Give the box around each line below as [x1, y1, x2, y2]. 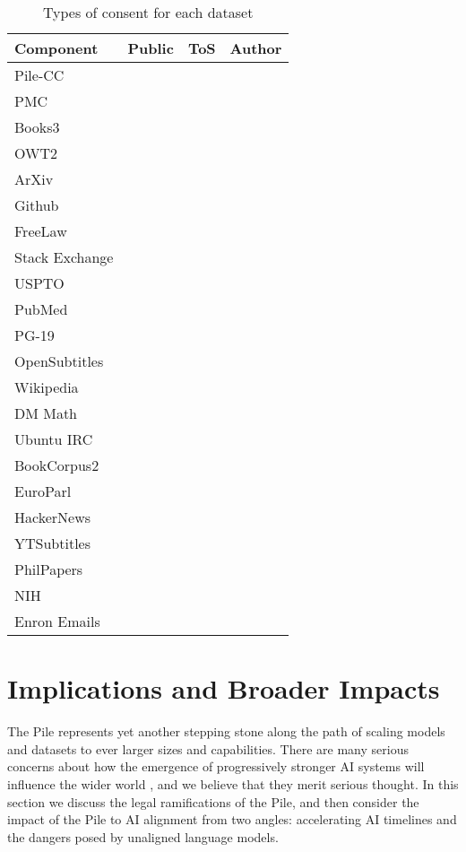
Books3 [14, 117, 60, 137]
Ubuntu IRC [14, 429, 93, 449]
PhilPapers [14, 559, 83, 579]
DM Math [14, 403, 78, 423]
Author [229, 38, 282, 58]
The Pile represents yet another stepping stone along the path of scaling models [7, 722, 445, 741]
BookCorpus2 [14, 455, 99, 475]
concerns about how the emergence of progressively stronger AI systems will [7, 757, 425, 776]
